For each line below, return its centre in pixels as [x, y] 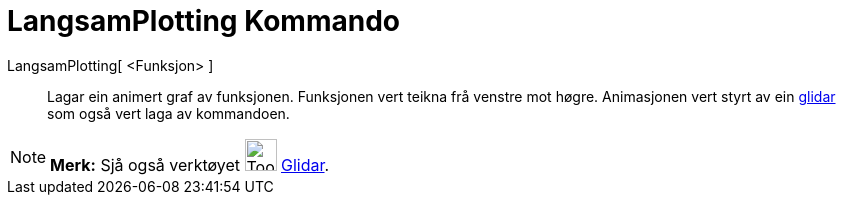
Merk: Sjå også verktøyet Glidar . [190, 164]
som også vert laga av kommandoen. [168, 113]
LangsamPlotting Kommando [203, 21]
